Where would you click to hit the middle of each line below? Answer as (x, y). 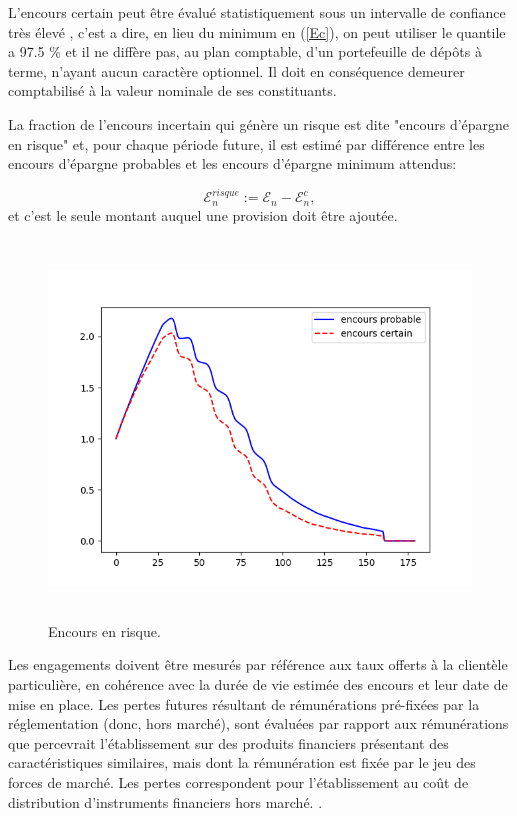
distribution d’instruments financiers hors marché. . (165, 801)
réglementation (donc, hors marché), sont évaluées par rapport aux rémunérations (258, 723)
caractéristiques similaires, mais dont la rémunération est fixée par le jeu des (242, 762)
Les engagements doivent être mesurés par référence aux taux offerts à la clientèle (258, 664)
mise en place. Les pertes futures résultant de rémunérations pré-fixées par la (244, 703)
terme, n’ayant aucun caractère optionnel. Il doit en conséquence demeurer (236, 70)
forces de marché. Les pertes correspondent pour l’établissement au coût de (238, 781)
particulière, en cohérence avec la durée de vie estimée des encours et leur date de (258, 684)
